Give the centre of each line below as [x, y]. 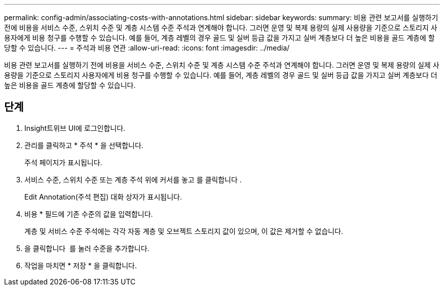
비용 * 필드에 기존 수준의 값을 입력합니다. [89, 214]
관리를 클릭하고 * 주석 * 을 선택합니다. [84, 145]
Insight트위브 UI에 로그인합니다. [75, 128]
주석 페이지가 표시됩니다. [63, 162]
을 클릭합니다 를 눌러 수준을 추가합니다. [87, 248]
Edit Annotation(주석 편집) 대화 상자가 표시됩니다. [103, 197]
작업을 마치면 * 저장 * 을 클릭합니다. [81, 265]
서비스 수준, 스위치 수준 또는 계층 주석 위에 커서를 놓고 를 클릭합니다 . [133, 179]
